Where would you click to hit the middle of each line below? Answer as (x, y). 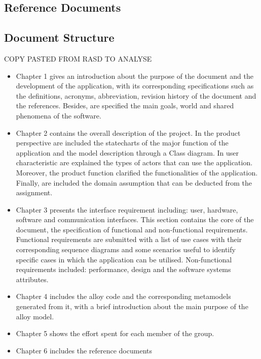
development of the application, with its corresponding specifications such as (135, 86)
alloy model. (35, 316)
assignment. (34, 192)
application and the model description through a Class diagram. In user (127, 152)
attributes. (32, 279)
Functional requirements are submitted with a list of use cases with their (129, 239)
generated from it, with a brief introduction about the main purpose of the (132, 306)
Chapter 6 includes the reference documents (84, 350)
